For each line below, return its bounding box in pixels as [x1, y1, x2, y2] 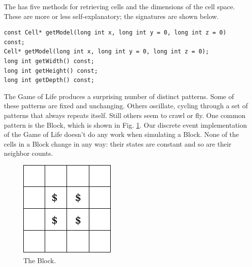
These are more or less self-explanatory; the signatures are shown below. [4, 11, 219, 21]
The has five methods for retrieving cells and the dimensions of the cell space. [4, 1, 235, 11]
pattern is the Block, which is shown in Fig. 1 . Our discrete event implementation [4, 119, 247, 130]
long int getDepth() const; [4, 77, 95, 84]
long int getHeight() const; [4, 67, 98, 74]
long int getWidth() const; [4, 57, 95, 65]
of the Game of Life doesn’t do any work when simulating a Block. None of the [4, 129, 239, 139]
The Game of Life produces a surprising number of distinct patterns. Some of [4, 91, 234, 101]
